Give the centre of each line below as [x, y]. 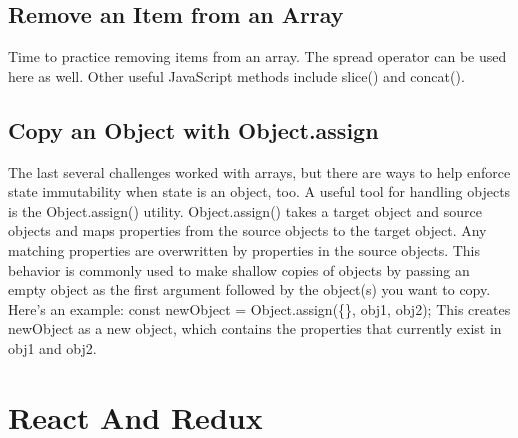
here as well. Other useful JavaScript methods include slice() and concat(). [236, 75]
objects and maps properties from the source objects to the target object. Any [247, 230]
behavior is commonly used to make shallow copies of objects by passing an [239, 269]
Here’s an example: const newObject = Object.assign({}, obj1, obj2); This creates [259, 308]
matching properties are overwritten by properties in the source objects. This [244, 249]
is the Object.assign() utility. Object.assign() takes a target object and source [245, 210]
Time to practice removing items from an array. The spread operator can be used [257, 56]
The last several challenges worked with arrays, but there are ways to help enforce [259, 171]
